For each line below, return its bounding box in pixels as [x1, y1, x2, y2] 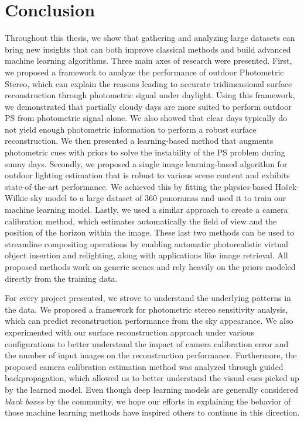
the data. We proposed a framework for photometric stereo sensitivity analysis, [5, 303, 288, 315]
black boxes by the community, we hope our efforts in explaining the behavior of [5, 395, 291, 407]
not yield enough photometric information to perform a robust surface [5, 123, 257, 135]
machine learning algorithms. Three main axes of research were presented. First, [5, 54, 292, 67]
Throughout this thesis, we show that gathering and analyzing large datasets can [5, 32, 295, 44]
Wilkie [5, 192, 28, 204]
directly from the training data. [5, 272, 118, 284]
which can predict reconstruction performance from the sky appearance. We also [5, 314, 293, 327]
